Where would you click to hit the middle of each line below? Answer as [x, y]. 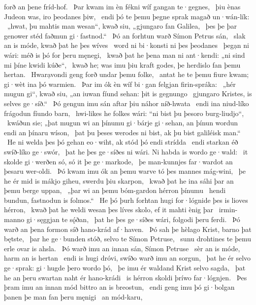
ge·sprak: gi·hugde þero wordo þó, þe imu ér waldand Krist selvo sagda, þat [125, 268]
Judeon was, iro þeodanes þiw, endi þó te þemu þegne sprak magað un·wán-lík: [127, 16]
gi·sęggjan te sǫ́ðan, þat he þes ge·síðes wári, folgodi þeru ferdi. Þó [133, 219]
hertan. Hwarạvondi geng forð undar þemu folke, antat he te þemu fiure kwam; [127, 74]
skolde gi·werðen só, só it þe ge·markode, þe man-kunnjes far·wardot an [118, 161]
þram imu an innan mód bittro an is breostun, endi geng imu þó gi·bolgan [119, 287]
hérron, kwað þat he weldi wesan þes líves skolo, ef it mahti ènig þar [109, 210]
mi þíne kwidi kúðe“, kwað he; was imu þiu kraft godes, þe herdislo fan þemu [122, 64]
